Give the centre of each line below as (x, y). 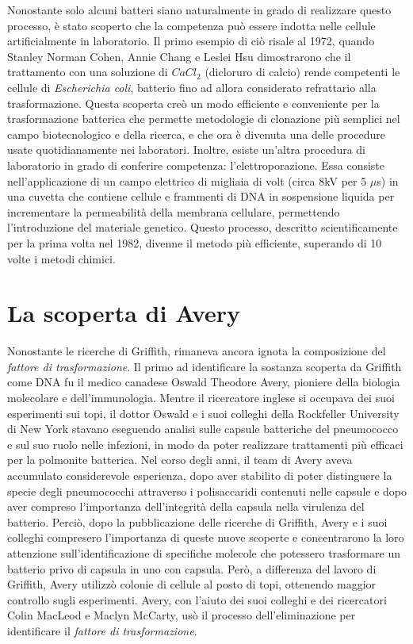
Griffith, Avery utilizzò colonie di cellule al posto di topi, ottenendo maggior (192, 584)
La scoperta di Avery (124, 313)
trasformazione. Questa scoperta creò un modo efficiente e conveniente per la (193, 103)
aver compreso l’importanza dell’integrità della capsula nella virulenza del (186, 506)
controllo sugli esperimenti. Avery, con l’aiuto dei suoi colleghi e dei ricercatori (197, 599)
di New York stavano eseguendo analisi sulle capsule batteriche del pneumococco (203, 429)
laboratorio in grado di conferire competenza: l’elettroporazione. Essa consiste (196, 165)
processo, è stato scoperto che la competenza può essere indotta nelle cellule (191, 25)
